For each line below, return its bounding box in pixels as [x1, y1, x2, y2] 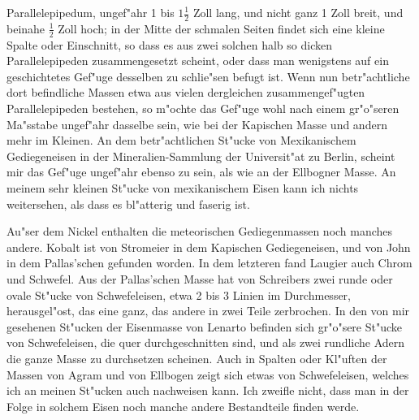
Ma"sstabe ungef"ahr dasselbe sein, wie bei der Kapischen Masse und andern [6, 115, 387, 132]
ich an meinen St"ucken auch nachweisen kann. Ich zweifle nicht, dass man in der [6, 382, 409, 399]
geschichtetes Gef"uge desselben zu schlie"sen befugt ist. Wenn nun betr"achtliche [6, 67, 410, 84]
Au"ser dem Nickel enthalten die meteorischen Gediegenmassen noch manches [6, 223, 393, 240]
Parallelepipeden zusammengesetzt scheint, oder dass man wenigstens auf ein [6, 52, 389, 69]
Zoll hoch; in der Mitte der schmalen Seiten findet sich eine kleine [58, 19, 385, 37]
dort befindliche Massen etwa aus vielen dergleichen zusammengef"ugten [6, 84, 365, 101]
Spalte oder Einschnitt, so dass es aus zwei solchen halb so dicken [6, 36, 332, 53]
